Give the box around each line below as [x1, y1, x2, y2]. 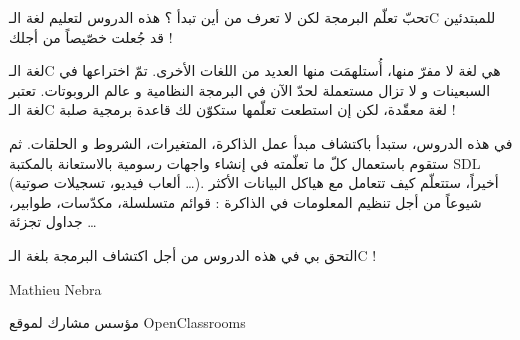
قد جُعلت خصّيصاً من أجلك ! [9, 26, 173, 47]
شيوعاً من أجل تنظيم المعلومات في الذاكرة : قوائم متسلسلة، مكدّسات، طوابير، [9, 191, 482, 212]
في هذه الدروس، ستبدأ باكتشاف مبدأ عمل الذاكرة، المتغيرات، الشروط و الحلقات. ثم [9, 132, 513, 153]
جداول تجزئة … [9, 211, 97, 232]
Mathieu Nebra [9, 278, 102, 299]
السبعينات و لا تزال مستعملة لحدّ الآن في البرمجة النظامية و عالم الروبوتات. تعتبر [9, 79, 491, 100]
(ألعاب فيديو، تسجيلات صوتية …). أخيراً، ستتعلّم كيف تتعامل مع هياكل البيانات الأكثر [9, 172, 499, 193]
